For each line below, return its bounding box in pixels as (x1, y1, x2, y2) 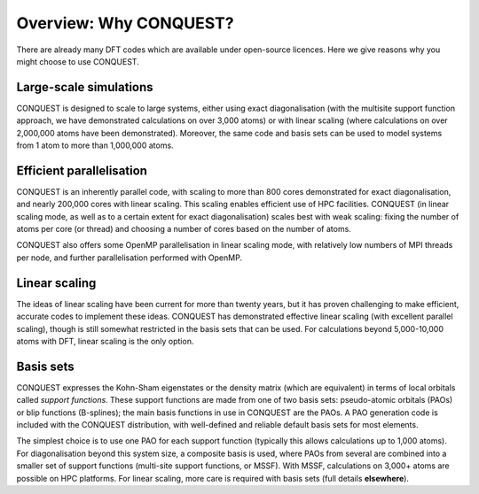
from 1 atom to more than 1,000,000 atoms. (16, 140, 174, 151)
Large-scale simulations (16, 80, 154, 95)
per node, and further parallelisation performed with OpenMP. (16, 252, 243, 263)
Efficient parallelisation (16, 163, 148, 178)
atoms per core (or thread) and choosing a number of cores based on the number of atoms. (16, 224, 352, 235)
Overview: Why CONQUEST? (16, 13, 234, 33)
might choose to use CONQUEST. (16, 56, 139, 66)
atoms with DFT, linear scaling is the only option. (16, 336, 194, 346)
